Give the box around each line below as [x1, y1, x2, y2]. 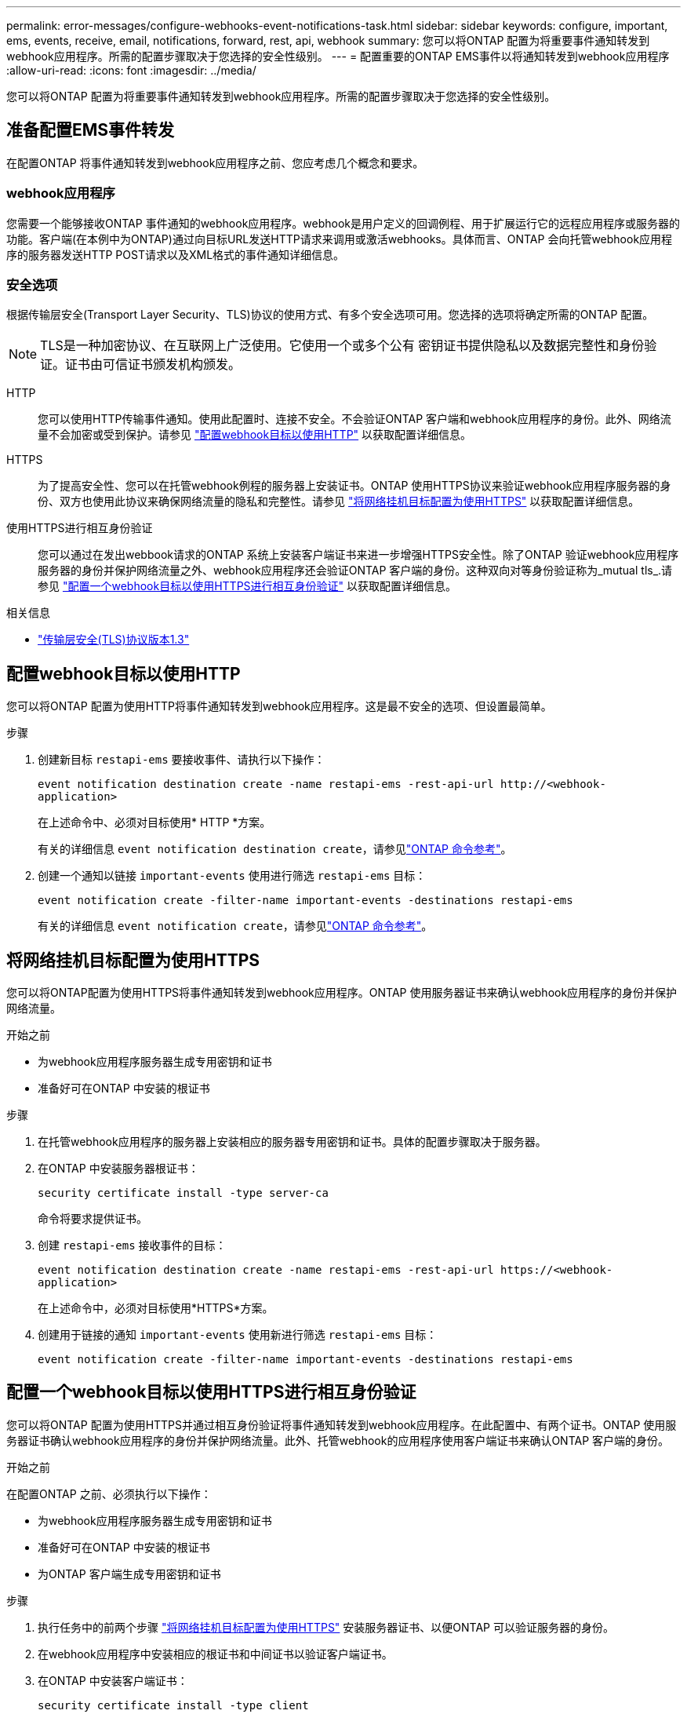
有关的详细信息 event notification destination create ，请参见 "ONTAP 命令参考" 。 [38, 842, 512, 856]
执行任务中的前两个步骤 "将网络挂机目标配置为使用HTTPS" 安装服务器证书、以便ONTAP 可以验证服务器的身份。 [38, 1620, 614, 1634]
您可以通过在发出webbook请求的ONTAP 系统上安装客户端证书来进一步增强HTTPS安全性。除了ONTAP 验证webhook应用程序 [38, 548, 679, 562]
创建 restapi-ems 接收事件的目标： [38, 1238, 227, 1253]
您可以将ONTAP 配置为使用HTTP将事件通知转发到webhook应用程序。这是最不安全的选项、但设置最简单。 [6, 699, 552, 713]
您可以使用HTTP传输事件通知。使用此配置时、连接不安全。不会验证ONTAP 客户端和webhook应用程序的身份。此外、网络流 [38, 412, 671, 426]
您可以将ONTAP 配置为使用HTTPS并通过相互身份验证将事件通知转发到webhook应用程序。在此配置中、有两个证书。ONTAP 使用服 [6, 1417, 677, 1431]
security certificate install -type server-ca [38, 1187, 329, 1200]
